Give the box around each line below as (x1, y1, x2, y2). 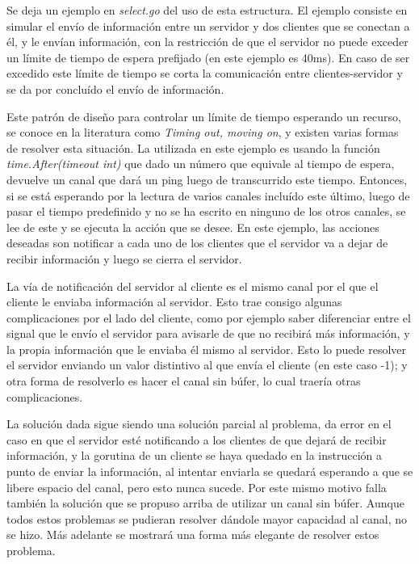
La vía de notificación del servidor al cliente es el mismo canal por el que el (6, 277, 379, 294)
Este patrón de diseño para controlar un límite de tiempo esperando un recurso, (6, 107, 401, 124)
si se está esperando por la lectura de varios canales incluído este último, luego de (6, 187, 410, 204)
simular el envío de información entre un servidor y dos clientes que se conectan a (6, 17, 410, 34)
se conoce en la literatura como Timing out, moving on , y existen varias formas (6, 124, 399, 141)
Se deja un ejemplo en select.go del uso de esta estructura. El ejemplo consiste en (6, 2, 408, 18)
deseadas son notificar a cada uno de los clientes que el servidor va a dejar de (6, 234, 388, 251)
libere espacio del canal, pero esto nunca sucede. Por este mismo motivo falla (6, 478, 387, 495)
